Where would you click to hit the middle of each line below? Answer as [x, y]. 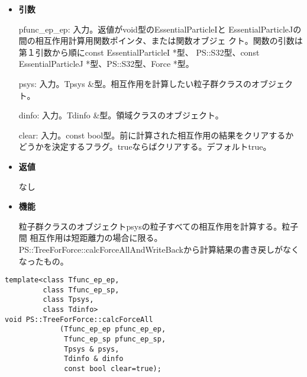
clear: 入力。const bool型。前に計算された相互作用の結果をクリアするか [156, 135]
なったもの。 [43, 261]
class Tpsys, [68, 300]
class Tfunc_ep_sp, [81, 290]
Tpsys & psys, [92, 349]
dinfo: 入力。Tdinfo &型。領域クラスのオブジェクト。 [121, 115]
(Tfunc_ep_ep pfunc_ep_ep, [113, 329]
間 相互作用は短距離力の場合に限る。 [91, 238]
